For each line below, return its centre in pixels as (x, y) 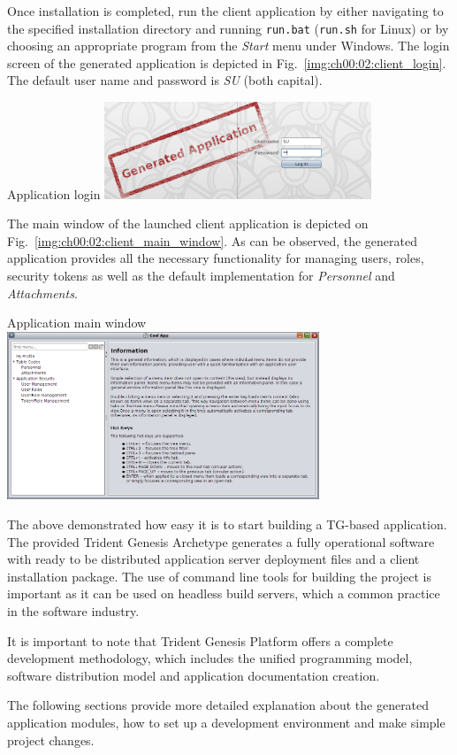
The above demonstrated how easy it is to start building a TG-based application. (227, 524)
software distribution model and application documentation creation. (194, 675)
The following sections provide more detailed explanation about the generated (218, 705)
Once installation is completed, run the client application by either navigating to (225, 11)
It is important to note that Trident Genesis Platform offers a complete (200, 640)
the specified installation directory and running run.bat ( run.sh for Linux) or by (228, 28)
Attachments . (42, 293)
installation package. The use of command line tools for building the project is (219, 576)
